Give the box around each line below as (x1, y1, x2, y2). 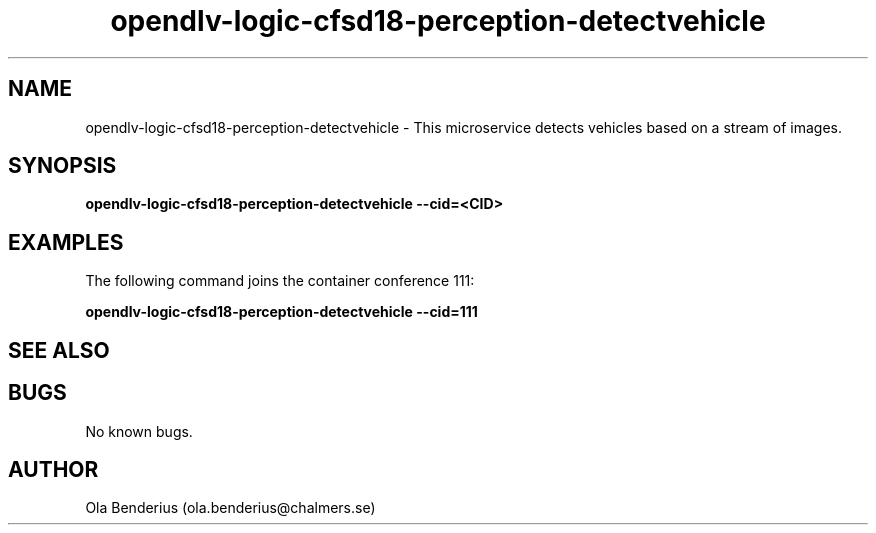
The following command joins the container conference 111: (85, 272, 475, 290)
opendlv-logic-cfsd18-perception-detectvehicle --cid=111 (85, 303, 478, 321)
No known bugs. (85, 422, 193, 440)
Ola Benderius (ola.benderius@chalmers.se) (85, 499, 376, 517)
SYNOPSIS (8, 153, 117, 179)
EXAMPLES (8, 229, 124, 255)
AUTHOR (8, 456, 99, 482)
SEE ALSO (8, 337, 110, 363)
